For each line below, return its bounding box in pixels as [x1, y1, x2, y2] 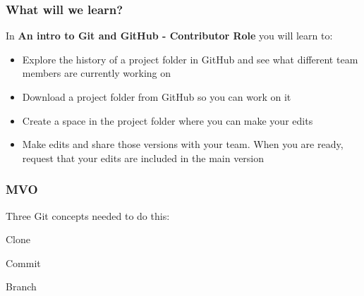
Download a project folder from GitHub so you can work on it [22, 90, 291, 104]
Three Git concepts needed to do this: [6, 208, 170, 223]
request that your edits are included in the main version [22, 150, 265, 165]
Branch [6, 279, 37, 294]
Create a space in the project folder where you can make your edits [22, 113, 313, 128]
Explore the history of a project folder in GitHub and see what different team [22, 51, 358, 66]
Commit [6, 255, 41, 270]
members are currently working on [22, 66, 171, 80]
